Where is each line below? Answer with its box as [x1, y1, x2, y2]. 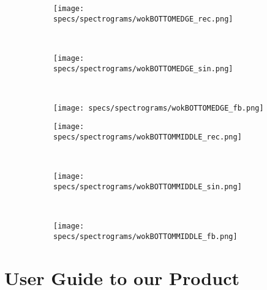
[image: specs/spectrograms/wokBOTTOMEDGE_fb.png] [53, 103, 264, 112]
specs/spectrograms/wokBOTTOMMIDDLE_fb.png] [53, 232, 238, 241]
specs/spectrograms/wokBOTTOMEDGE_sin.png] [53, 64, 233, 73]
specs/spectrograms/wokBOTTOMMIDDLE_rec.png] [53, 133, 242, 142]
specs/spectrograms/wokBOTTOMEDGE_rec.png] [53, 14, 233, 23]
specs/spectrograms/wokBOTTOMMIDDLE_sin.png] [53, 182, 242, 192]
